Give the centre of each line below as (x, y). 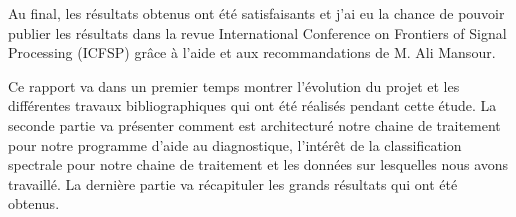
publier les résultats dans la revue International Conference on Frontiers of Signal (257, 32)
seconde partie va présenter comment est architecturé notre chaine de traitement (254, 124)
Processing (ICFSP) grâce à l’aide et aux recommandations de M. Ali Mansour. (252, 52)
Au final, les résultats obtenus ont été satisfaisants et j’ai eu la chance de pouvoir (256, 13)
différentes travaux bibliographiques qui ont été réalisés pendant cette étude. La (252, 105)
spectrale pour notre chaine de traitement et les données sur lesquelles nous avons (258, 164)
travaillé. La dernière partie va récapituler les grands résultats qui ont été (233, 183)
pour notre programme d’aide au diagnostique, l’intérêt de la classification (235, 144)
